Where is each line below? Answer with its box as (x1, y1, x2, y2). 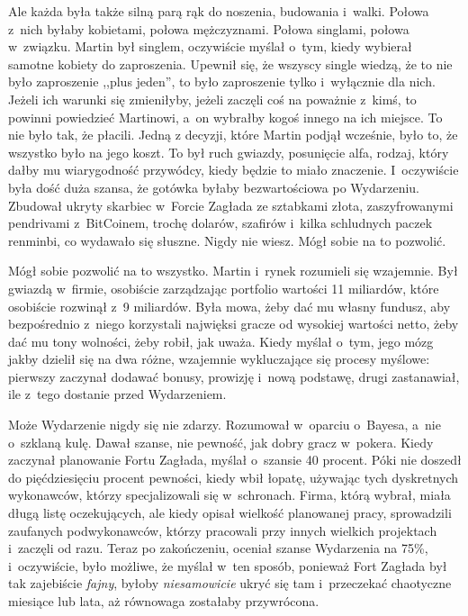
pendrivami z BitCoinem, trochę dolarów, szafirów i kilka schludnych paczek (8, 213, 433, 232)
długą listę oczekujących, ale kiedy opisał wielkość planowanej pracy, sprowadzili (8, 503, 452, 522)
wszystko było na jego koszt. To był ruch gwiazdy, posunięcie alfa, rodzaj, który (8, 142, 449, 161)
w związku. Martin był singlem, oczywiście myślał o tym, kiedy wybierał (8, 37, 412, 56)
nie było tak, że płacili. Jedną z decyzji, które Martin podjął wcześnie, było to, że (8, 125, 458, 144)
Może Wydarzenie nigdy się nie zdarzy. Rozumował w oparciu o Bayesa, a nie (8, 415, 441, 434)
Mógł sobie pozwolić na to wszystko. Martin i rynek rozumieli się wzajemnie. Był (8, 261, 458, 280)
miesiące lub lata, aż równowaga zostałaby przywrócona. (8, 592, 319, 610)
